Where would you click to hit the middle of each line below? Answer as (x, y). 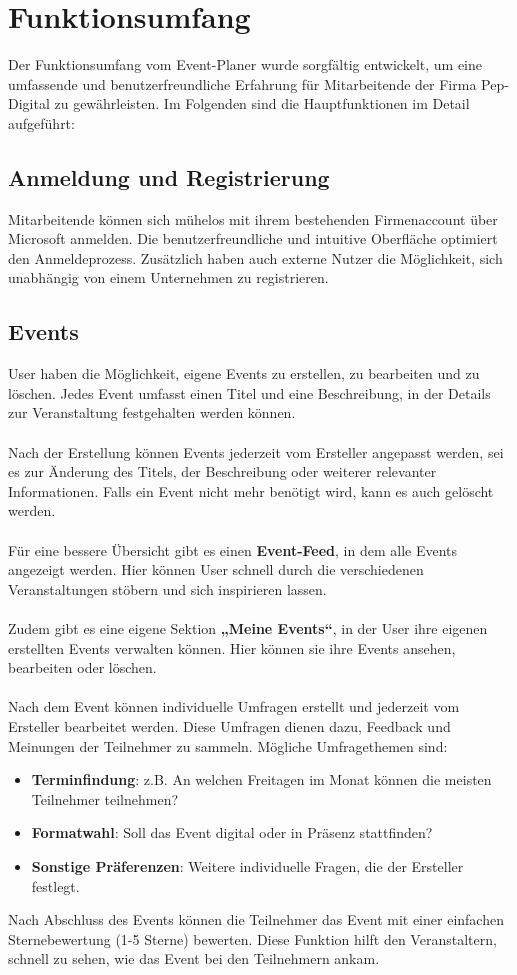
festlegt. (55, 885)
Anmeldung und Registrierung (169, 176)
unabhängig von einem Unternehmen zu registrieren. (168, 277)
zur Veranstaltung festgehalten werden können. (152, 412)
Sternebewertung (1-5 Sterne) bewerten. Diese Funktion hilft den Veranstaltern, (252, 938)
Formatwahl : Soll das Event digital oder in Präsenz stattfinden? (232, 832)
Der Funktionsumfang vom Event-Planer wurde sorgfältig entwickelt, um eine (245, 64)
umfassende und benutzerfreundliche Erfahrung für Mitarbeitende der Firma (242, 83)
